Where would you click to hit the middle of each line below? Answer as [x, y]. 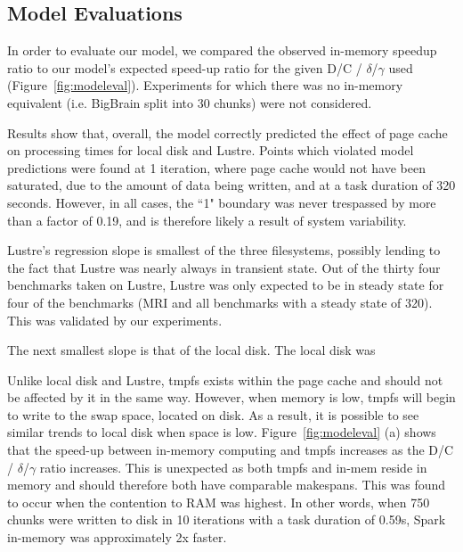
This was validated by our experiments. [115, 320]
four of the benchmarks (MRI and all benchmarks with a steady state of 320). [220, 302]
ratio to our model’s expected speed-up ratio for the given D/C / [185, 67]
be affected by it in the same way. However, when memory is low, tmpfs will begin [231, 397]
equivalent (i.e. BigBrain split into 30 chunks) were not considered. [190, 102]
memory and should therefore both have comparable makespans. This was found [227, 485]
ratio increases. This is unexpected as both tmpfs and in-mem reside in [233, 467]
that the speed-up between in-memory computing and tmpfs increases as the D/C [231, 450]
